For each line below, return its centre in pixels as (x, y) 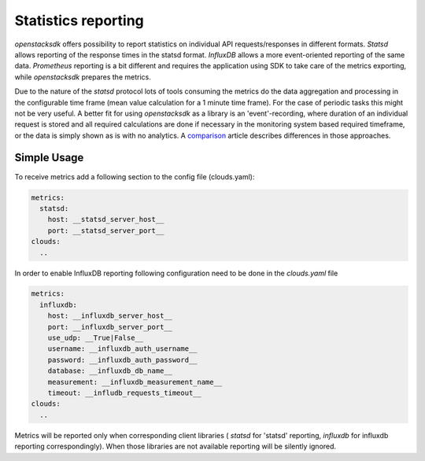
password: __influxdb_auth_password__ (122, 360)
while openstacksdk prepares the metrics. (83, 77)
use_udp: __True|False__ (96, 338)
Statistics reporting (79, 20)
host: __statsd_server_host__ (106, 219)
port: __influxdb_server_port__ (110, 327)
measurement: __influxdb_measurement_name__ (135, 382)
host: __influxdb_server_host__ (110, 316)
